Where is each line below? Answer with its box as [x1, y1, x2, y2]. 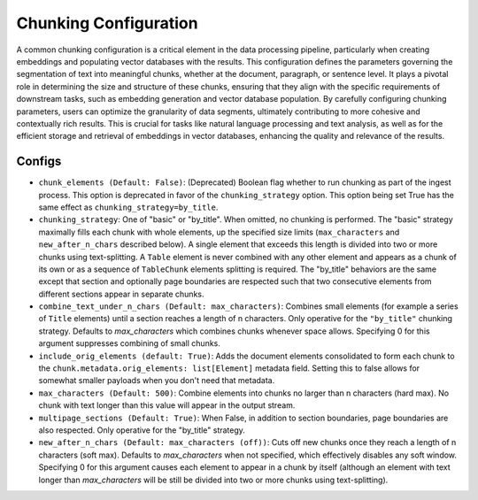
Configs [16, 154, 62, 169]
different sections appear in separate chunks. [38, 288, 204, 299]
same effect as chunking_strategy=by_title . [38, 202, 219, 212]
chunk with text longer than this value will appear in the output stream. [38, 400, 296, 411]
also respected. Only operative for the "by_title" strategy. [38, 425, 245, 435]
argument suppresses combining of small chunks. [38, 338, 221, 349]
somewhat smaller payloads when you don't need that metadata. [38, 375, 275, 386]
